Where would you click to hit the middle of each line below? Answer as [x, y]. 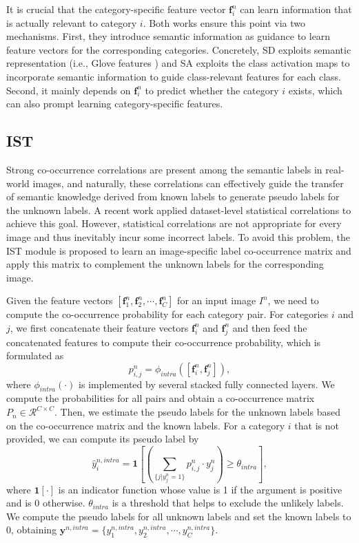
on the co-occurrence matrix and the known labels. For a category [146, 425]
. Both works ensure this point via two [224, 22]
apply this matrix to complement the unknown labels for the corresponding [165, 264]
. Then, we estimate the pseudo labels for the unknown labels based [197, 412]
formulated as [35, 355]
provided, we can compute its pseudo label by [103, 439]
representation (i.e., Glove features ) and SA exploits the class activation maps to [178, 63]
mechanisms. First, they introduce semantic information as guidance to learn [168, 36]
